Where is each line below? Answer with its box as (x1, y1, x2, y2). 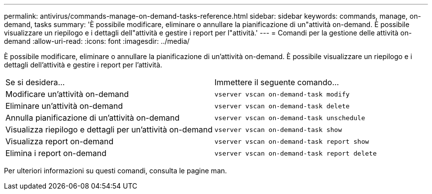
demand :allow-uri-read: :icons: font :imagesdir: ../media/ (4, 37, 190, 45)
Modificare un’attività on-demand (5, 89, 129, 99)
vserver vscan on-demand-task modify (214, 90, 350, 98)
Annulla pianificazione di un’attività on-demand (5, 113, 180, 123)
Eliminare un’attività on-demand (5, 101, 123, 111)
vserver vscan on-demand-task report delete (214, 149, 377, 157)
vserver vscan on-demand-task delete (214, 102, 350, 110)
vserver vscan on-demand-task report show (214, 137, 369, 145)
